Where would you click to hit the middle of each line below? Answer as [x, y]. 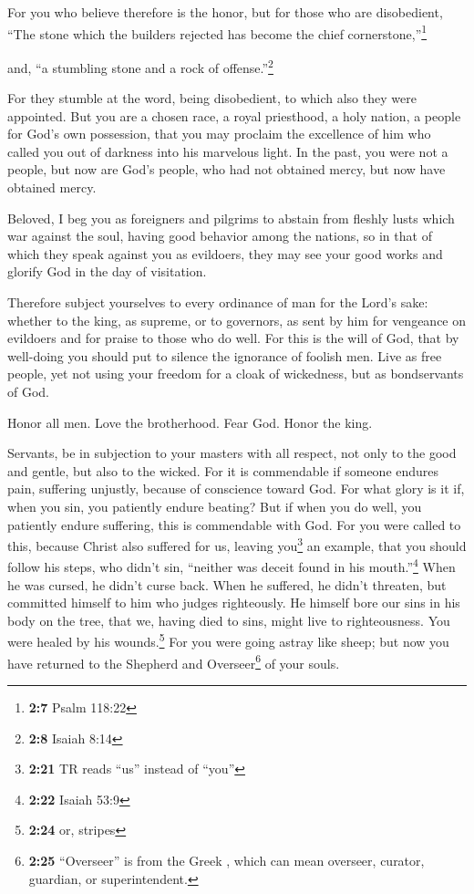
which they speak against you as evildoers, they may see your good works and [225, 253]
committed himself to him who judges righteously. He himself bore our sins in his [234, 603]
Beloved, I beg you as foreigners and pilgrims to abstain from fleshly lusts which [231, 218]
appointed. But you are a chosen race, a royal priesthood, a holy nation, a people [234, 115]
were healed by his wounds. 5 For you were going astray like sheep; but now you [228, 640]
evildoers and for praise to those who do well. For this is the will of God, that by [233, 338]
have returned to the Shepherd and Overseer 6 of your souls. [174, 661]
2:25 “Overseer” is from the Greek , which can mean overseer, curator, [227, 860]
